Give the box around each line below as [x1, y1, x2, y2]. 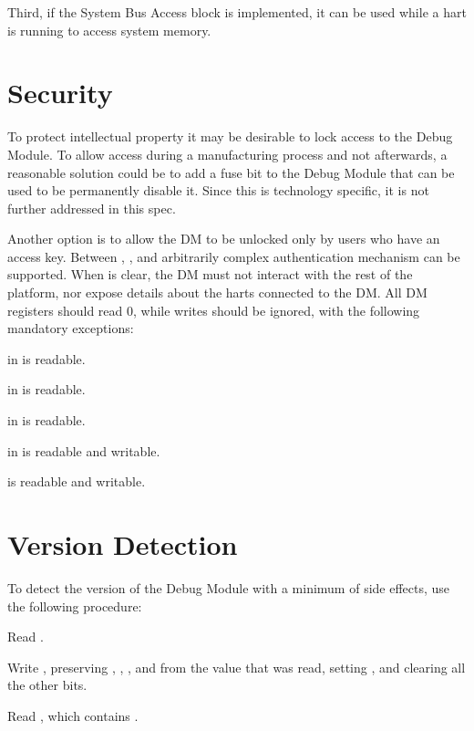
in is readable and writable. [7, 441, 160, 460]
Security [7, 74, 113, 111]
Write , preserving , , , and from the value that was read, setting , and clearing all [7, 657, 466, 676]
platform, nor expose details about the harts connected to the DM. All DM [7, 283, 428, 302]
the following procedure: [7, 596, 142, 615]
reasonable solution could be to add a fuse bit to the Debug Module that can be [7, 162, 455, 182]
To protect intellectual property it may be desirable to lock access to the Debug [7, 127, 453, 146]
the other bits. [7, 675, 88, 694]
